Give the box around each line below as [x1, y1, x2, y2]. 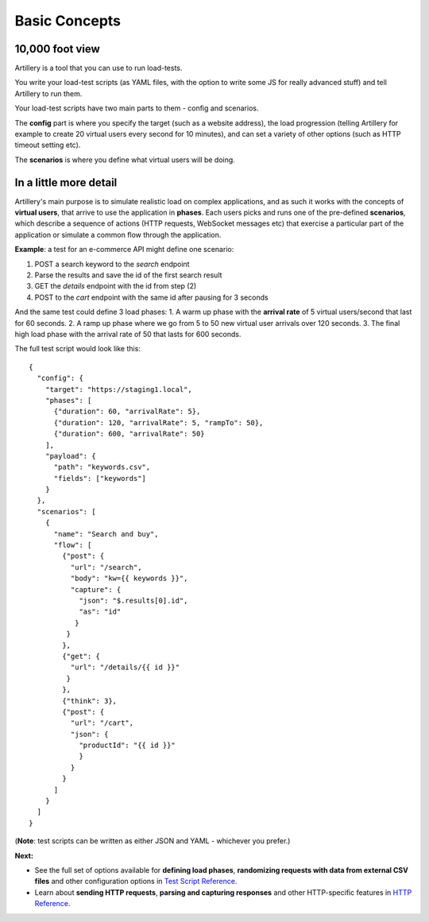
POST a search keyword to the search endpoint [34, 259, 190, 269]
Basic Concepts [14, 12, 122, 29]
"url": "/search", [70, 563, 142, 571]
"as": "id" [79, 607, 122, 616]
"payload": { [44, 451, 96, 460]
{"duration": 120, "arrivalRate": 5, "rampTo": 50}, [53, 418, 264, 427]
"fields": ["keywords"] [53, 474, 147, 482]
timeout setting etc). [14, 140, 81, 150]
